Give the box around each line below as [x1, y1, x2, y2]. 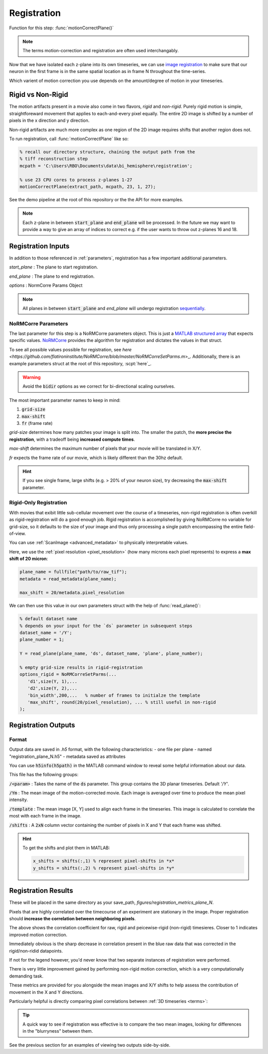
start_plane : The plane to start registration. [9, 264, 98, 270]
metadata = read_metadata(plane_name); [19, 576, 117, 581]
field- [244, 523, 255, 529]
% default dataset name [19, 616, 78, 622]
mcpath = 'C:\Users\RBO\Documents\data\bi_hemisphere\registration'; [19, 163, 193, 168]
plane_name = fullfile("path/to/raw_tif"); [19, 569, 128, 575]
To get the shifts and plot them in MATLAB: [22, 845, 110, 851]
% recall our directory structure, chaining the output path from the [19, 149, 196, 155]
